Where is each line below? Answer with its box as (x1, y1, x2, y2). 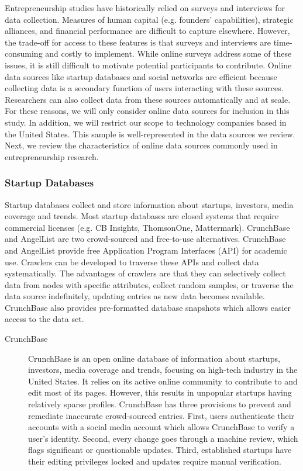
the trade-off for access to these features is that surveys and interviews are (5, 36, 271, 48)
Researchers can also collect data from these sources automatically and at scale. (5, 93, 291, 105)
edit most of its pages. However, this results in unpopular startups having (28, 386, 292, 399)
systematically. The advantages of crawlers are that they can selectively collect (5, 267, 286, 279)
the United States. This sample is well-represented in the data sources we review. (5, 127, 295, 140)
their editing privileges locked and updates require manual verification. (28, 455, 281, 467)
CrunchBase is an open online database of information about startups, (28, 352, 280, 364)
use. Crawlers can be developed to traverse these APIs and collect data (5, 255, 259, 268)
